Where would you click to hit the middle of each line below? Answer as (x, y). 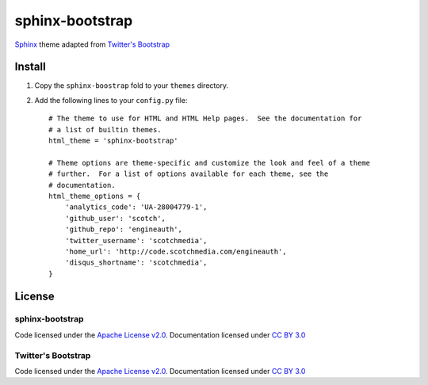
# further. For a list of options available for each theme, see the (189, 174)
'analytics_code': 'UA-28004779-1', (136, 207)
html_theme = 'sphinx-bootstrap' (113, 141)
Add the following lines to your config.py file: (111, 100)
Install (31, 67)
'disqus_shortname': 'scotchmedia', (136, 263)
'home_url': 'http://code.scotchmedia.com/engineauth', (176, 251)
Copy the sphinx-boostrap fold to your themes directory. (132, 86)
